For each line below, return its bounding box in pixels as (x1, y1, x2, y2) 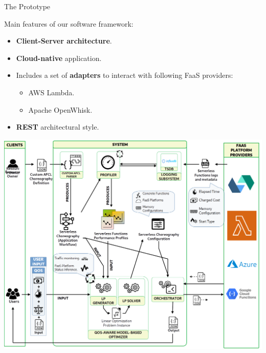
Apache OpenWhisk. (28, 104, 93, 115)
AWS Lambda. (28, 87, 75, 97)
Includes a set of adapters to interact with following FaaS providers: (16, 70, 233, 80)
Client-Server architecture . (16, 35, 112, 46)
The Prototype (4, 1, 51, 11)
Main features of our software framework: (4, 18, 134, 29)
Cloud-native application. (16, 52, 102, 63)
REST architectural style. (16, 121, 99, 132)
